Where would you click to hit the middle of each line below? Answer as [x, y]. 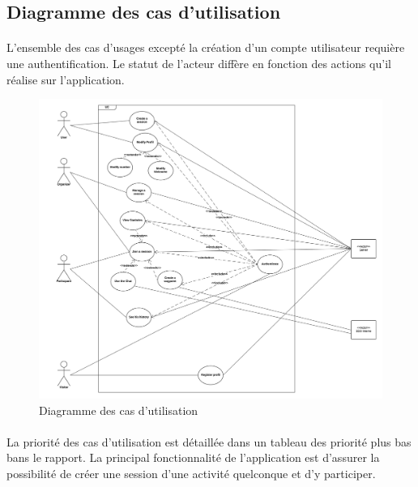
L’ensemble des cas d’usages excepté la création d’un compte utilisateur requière [206, 47]
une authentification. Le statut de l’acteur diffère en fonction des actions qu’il [199, 63]
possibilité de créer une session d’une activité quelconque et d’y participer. [191, 473]
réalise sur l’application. [66, 79]
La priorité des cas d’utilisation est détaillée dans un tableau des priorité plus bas [209, 441]
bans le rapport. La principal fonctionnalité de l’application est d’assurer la [193, 457]
